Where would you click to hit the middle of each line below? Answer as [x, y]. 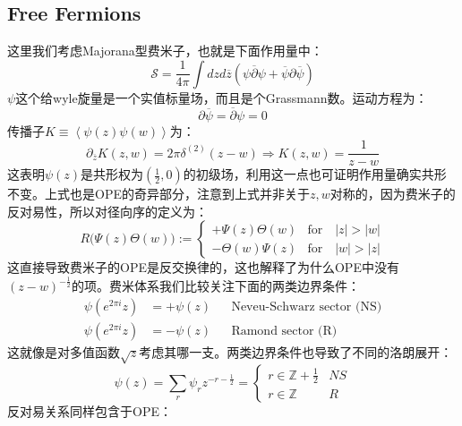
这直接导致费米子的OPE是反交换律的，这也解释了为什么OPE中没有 [203, 267]
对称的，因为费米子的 [393, 194]
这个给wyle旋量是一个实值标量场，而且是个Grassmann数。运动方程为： [222, 97]
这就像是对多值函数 [64, 352]
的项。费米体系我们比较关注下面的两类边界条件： [216, 286]
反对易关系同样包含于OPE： [90, 410]
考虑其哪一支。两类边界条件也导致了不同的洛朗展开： [296, 352]
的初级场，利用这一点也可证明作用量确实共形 [315, 174]
